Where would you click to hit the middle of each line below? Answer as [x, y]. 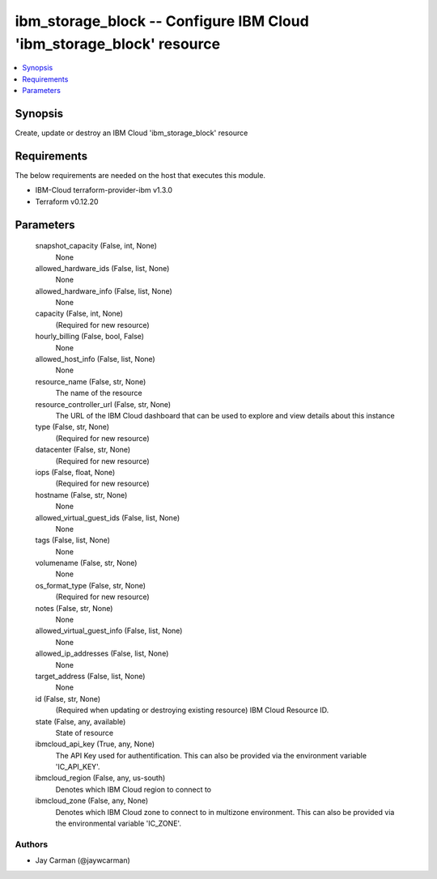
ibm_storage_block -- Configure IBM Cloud [162, 21]
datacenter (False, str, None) [83, 450]
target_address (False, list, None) [90, 676]
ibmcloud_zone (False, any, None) [92, 800]
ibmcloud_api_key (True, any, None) [95, 744]
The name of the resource [99, 393]
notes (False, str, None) [74, 608]
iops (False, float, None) [75, 472]
